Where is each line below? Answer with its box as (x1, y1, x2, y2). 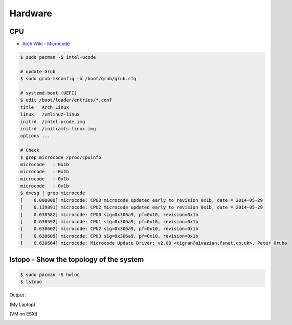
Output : (9, 292, 27, 298)
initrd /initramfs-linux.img (20, 126, 96, 131)
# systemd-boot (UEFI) (20, 90, 77, 96)
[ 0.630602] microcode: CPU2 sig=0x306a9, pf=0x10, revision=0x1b (20, 226, 198, 232)
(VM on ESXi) (9, 311, 38, 317)
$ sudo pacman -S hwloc (20, 271, 80, 277)
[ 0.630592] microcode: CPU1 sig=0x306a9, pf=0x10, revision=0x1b (20, 219, 198, 225)
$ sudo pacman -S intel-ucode (20, 54, 96, 60)
